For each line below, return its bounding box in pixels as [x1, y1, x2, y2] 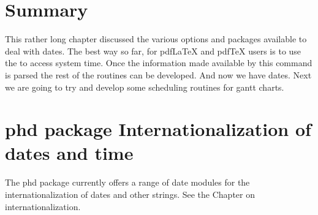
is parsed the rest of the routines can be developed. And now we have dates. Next [5, 68, 312, 81]
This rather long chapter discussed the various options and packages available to [5, 32, 307, 45]
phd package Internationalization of [5, 116, 311, 141]
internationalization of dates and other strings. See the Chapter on [5, 188, 255, 200]
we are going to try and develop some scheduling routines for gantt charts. [5, 80, 284, 93]
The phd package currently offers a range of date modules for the [5, 176, 250, 189]
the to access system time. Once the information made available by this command [5, 56, 312, 69]
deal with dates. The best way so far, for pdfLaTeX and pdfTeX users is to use [5, 44, 301, 57]
